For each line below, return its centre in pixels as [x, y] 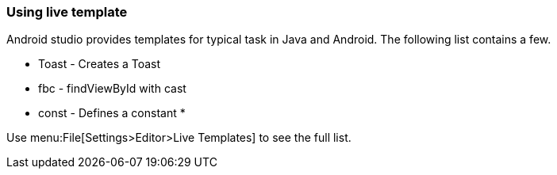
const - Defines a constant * [112, 113]
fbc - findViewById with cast [112, 89]
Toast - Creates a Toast [100, 64]
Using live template [67, 12]
